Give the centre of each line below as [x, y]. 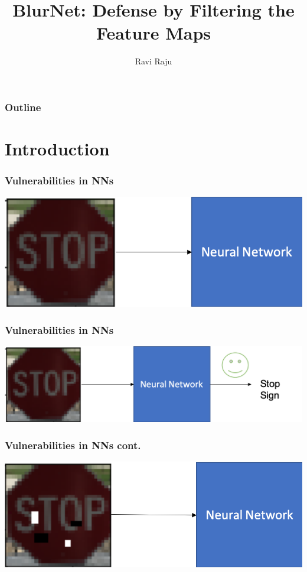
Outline [23, 107]
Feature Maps [153, 33]
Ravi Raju [153, 61]
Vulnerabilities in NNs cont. [73, 445]
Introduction [57, 149]
